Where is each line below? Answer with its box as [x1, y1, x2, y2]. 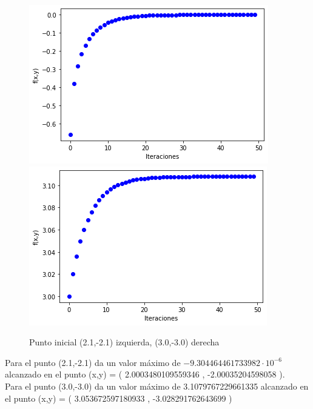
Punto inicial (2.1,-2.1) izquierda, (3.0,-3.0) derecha [29, 336, 220, 348]
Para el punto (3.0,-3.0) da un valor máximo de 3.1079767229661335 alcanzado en [5, 379, 309, 392]
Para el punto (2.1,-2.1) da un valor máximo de [5, 356, 181, 368]
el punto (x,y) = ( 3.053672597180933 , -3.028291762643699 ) [5, 391, 232, 404]
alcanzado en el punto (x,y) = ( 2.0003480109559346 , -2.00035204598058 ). [5, 368, 285, 381]
